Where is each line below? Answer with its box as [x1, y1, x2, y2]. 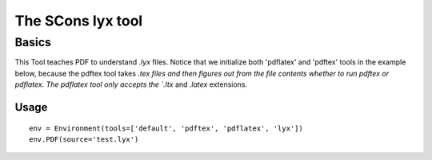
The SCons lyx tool [14, 12, 143, 29]
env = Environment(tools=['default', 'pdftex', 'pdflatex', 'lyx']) [29, 123, 303, 133]
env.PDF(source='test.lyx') [29, 135, 139, 143]
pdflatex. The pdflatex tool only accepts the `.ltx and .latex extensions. [14, 80, 248, 89]
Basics [14, 35, 52, 49]
